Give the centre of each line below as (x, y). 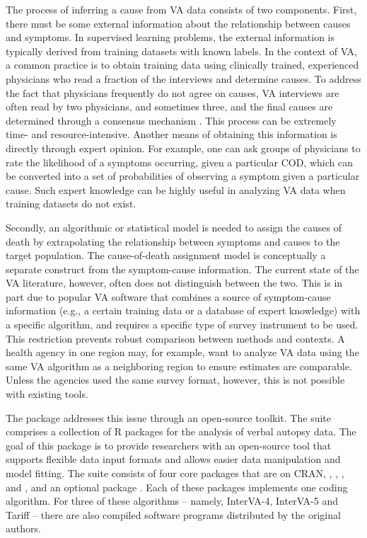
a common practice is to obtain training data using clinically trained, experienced (182, 65)
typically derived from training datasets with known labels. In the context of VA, (181, 51)
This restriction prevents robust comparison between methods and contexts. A (175, 338)
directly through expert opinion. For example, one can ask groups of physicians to (183, 148)
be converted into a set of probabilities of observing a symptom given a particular (183, 176)
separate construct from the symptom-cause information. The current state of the (182, 269)
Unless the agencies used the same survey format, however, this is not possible (175, 380)
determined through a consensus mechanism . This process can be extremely (171, 120)
